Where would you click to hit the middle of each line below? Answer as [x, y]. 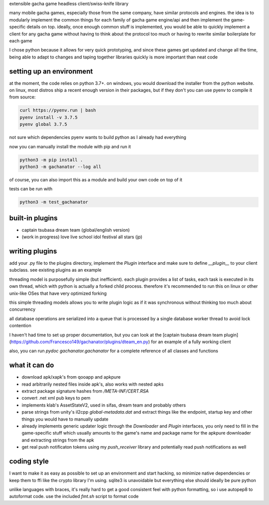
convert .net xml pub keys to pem [56, 398]
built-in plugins [33, 218]
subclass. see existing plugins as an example [55, 270]
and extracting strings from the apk [58, 440]
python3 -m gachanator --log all [61, 167]
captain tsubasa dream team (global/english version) [76, 230]
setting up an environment [51, 71]
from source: [22, 97]
